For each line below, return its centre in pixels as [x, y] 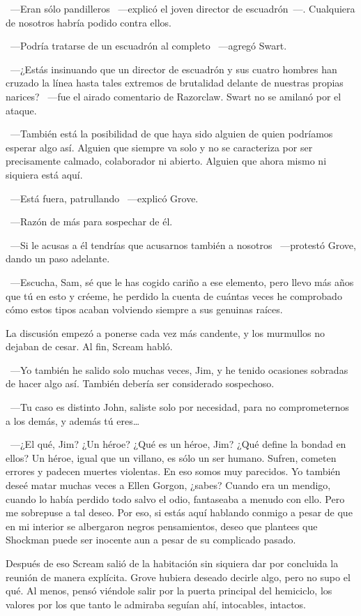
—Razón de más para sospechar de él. [91, 221]
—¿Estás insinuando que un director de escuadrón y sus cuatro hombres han [174, 69]
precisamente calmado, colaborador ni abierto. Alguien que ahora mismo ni [166, 161]
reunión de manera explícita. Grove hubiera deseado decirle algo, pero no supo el [178, 577]
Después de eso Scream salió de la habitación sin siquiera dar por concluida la [172, 563]
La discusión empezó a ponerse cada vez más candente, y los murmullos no [165, 332]
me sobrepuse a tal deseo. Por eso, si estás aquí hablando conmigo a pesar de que [179, 512]
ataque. [21, 110]
